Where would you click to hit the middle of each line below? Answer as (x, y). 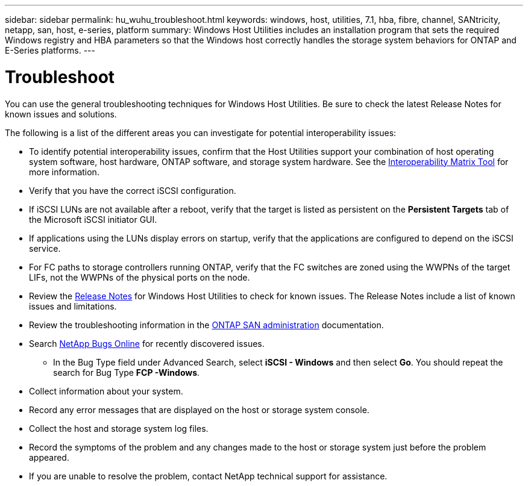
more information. (64, 172)
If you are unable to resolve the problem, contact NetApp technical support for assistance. (208, 476)
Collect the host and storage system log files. (119, 428)
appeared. (49, 457)
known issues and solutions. (61, 114)
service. (45, 248)
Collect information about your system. (106, 391)
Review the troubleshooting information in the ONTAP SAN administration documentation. (206, 325)
